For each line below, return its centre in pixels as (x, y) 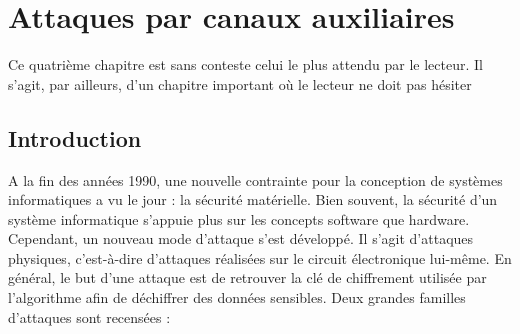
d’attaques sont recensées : (89, 316)
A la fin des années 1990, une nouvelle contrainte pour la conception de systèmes (255, 179)
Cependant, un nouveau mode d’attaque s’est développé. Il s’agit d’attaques (241, 238)
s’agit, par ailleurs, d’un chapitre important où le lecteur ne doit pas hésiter (240, 83)
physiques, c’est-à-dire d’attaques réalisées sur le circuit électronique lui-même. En (260, 257)
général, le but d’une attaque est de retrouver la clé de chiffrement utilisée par (247, 277)
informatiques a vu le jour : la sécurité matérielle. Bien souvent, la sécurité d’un (253, 199)
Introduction (75, 137)
